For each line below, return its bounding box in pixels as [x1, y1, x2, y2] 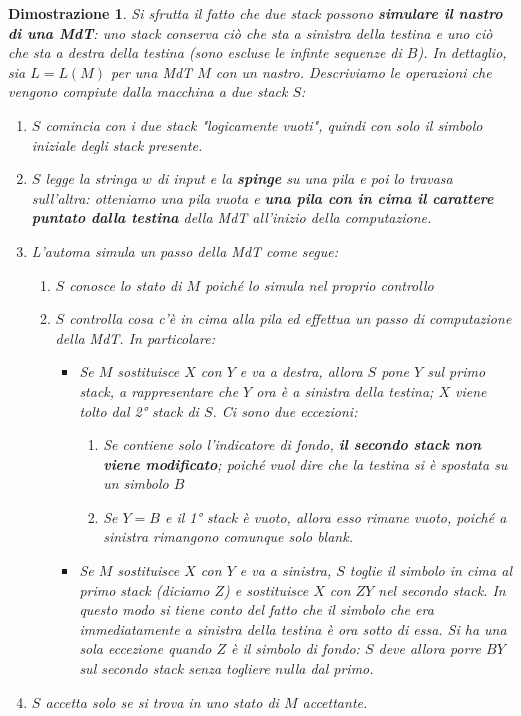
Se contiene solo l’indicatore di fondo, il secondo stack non [103, 434, 482, 455]
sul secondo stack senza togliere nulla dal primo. [79, 658, 374, 679]
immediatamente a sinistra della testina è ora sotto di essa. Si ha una [79, 618, 507, 639]
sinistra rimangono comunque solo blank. [103, 526, 353, 547]
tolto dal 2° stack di [79, 400, 199, 421]
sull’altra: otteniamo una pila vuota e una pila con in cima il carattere [31, 187, 494, 208]
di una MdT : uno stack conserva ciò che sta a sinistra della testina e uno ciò [8, 22, 493, 43]
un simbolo [103, 473, 169, 494]
